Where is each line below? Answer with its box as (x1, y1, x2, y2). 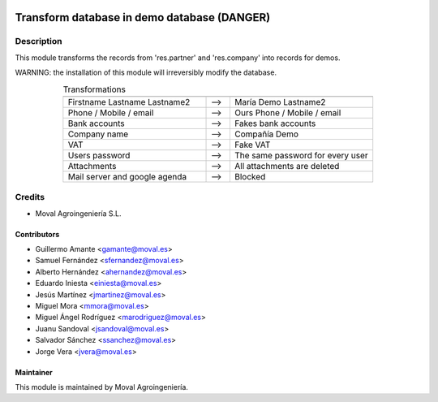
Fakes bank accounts (234, 118, 316, 129)
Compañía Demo (234, 128, 299, 140)
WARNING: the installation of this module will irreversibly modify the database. (15, 67, 277, 77)
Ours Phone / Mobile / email (234, 106, 341, 118)
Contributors (15, 229, 60, 239)
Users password (67, 149, 131, 161)
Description (15, 36, 62, 47)
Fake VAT (234, 139, 271, 150)
